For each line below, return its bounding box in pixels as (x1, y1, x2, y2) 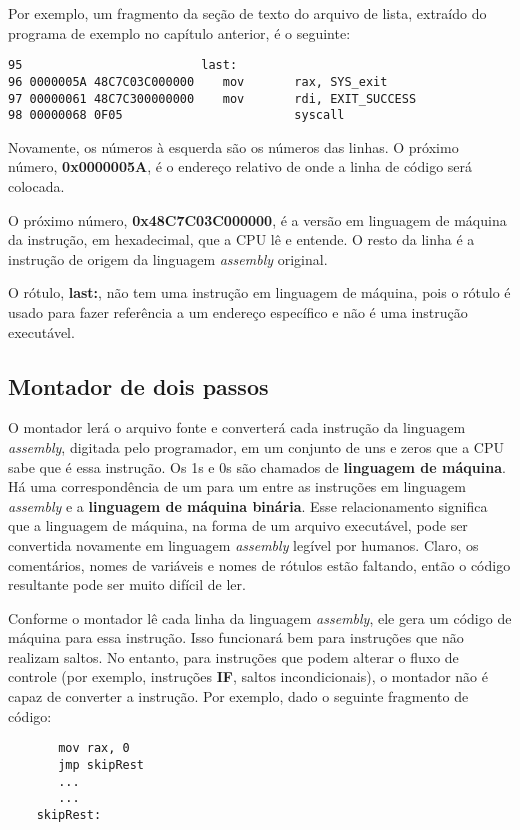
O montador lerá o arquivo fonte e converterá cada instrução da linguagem (8, 417, 466, 438)
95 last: (8, 58, 238, 73)
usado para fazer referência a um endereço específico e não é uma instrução (8, 301, 468, 322)
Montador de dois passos (8, 370, 269, 401)
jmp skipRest (58, 757, 145, 772)
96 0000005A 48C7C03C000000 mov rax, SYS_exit (8, 74, 388, 89)
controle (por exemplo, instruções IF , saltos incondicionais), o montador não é (8, 666, 488, 687)
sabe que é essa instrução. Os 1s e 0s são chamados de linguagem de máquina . (8, 456, 506, 477)
